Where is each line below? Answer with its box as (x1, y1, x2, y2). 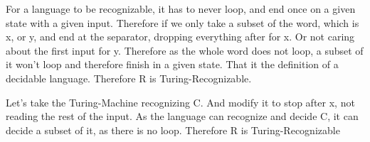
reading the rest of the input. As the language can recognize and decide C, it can (6, 109, 359, 124)
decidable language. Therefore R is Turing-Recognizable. (6, 70, 252, 85)
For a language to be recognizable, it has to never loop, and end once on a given (6, 1, 356, 16)
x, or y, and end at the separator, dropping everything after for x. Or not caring (6, 29, 355, 44)
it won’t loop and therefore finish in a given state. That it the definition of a (6, 57, 339, 72)
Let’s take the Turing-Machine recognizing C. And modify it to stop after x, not (6, 94, 355, 109)
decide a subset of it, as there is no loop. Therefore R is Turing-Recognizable (6, 122, 340, 137)
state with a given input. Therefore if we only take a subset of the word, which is (6, 15, 359, 30)
